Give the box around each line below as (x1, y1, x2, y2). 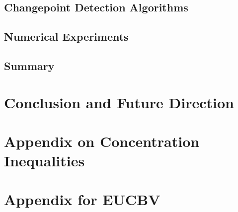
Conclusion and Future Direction (4, 92, 234, 112)
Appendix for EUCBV (4, 189, 160, 210)
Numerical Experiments (4, 29, 129, 44)
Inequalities (4, 150, 85, 171)
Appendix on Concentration (4, 131, 200, 151)
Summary (4, 58, 55, 73)
